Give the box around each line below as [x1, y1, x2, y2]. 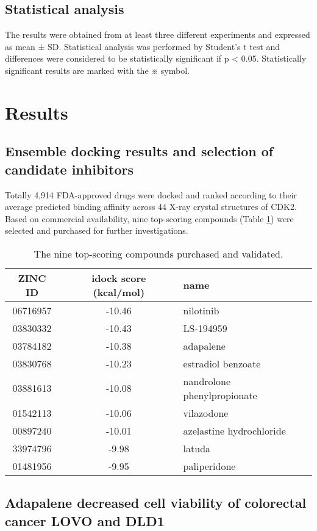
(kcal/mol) [93, 284, 145, 299]
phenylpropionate [183, 388, 257, 402]
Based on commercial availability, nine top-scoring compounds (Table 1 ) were [5, 212, 294, 225]
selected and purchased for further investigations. [5, 224, 188, 237]
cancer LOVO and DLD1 [5, 511, 165, 530]
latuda [183, 441, 211, 455]
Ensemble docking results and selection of [5, 142, 274, 161]
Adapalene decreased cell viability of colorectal [5, 493, 307, 512]
